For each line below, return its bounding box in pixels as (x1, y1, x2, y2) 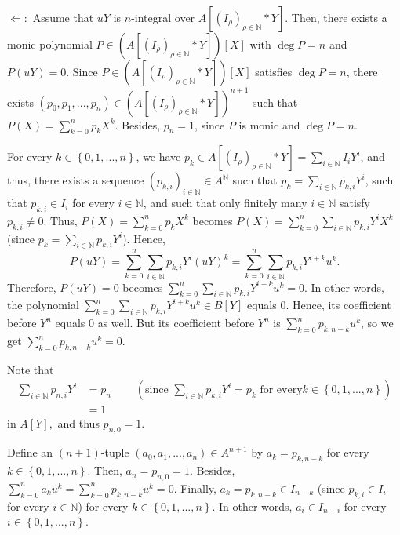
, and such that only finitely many (143, 195, 307, 211)
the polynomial (7, 297, 79, 313)
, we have (136, 148, 181, 165)
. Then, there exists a (285, 9, 387, 25)
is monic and (238, 116, 300, 133)
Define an (7, 444, 53, 460)
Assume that (32, 9, 94, 25)
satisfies (255, 64, 293, 79)
